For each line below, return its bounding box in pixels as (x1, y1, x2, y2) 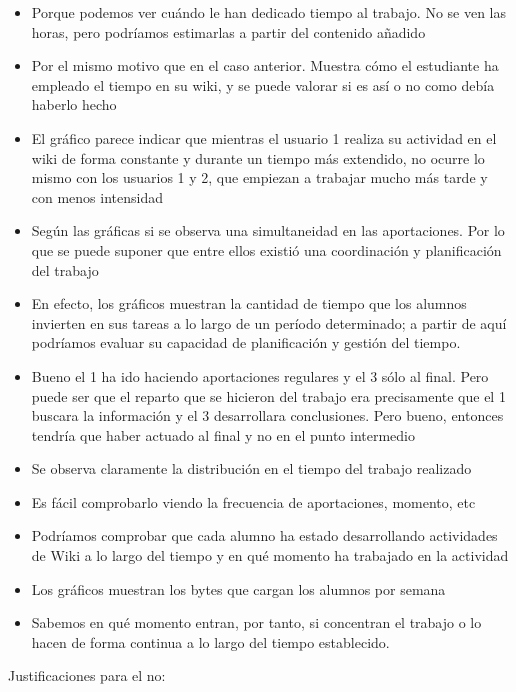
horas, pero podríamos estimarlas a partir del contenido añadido (31, 21, 426, 42)
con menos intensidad (31, 186, 164, 207)
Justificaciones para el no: (8, 665, 166, 686)
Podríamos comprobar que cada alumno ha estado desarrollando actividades (31, 525, 498, 546)
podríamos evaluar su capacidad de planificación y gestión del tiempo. (31, 332, 461, 353)
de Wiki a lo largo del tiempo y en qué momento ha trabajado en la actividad (31, 545, 509, 566)
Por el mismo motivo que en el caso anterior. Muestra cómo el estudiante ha (31, 55, 499, 76)
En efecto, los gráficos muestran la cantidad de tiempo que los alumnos (31, 293, 467, 314)
